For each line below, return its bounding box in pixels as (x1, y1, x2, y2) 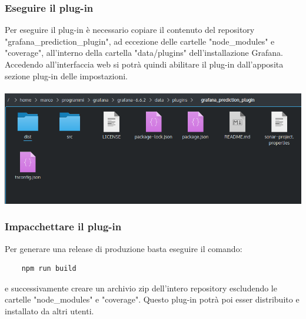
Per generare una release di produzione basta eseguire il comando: (5, 242, 242, 254)
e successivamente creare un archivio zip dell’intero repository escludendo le (5, 281, 277, 294)
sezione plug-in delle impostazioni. (5, 69, 128, 82)
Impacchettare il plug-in (5, 219, 122, 234)
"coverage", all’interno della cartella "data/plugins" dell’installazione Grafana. (5, 46, 283, 59)
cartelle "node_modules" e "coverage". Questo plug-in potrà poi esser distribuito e (5, 293, 300, 305)
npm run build (21, 264, 76, 273)
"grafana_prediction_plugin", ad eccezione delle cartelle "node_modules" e (5, 35, 275, 47)
